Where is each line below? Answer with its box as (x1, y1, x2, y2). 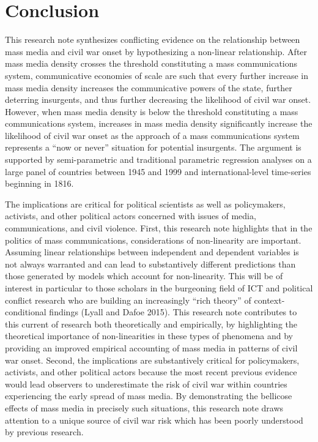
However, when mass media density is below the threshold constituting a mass (5, 105, 298, 118)
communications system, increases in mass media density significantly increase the (5, 117, 312, 130)
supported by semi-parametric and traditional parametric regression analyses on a (5, 153, 312, 166)
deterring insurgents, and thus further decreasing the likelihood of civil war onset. (5, 93, 311, 106)
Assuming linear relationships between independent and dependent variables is (5, 245, 299, 258)
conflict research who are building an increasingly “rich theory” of (5, 293, 251, 306)
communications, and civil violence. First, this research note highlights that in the (5, 222, 312, 234)
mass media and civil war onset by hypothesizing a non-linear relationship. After (5, 45, 308, 58)
